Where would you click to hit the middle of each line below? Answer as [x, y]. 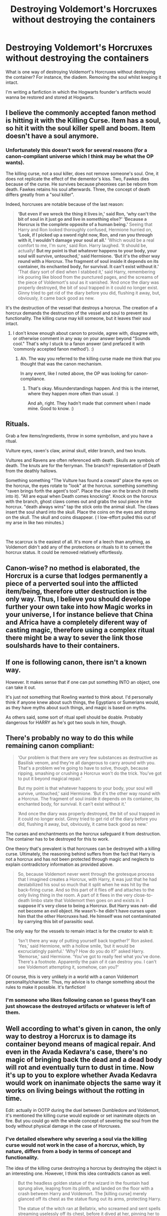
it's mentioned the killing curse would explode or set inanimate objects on [81, 1116]
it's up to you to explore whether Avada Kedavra [82, 1075]
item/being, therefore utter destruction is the [76, 591]
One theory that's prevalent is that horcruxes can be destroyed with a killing [83, 849]
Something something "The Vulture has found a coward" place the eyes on [82, 481]
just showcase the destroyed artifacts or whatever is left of [78, 1006]
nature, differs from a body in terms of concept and [69, 1152]
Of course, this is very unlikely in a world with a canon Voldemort [72, 977]
